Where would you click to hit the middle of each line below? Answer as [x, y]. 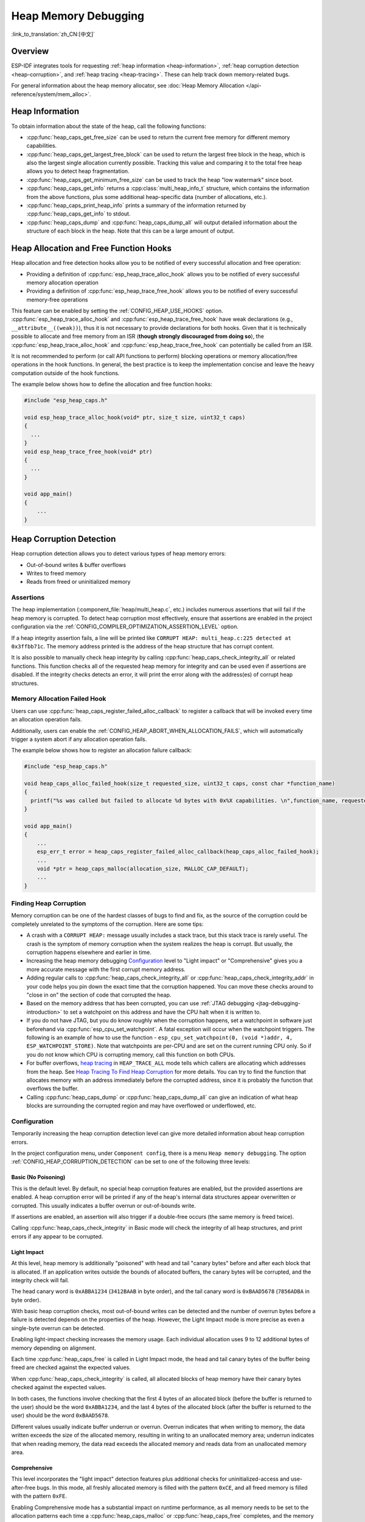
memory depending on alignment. [54, 1348]
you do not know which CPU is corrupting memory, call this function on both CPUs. [131, 1054]
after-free [23, 1487]
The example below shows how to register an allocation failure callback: [102, 750]
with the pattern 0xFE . [39, 1496]
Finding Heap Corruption [49, 903]
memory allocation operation [62, 282]
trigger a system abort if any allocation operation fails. [79, 739]
